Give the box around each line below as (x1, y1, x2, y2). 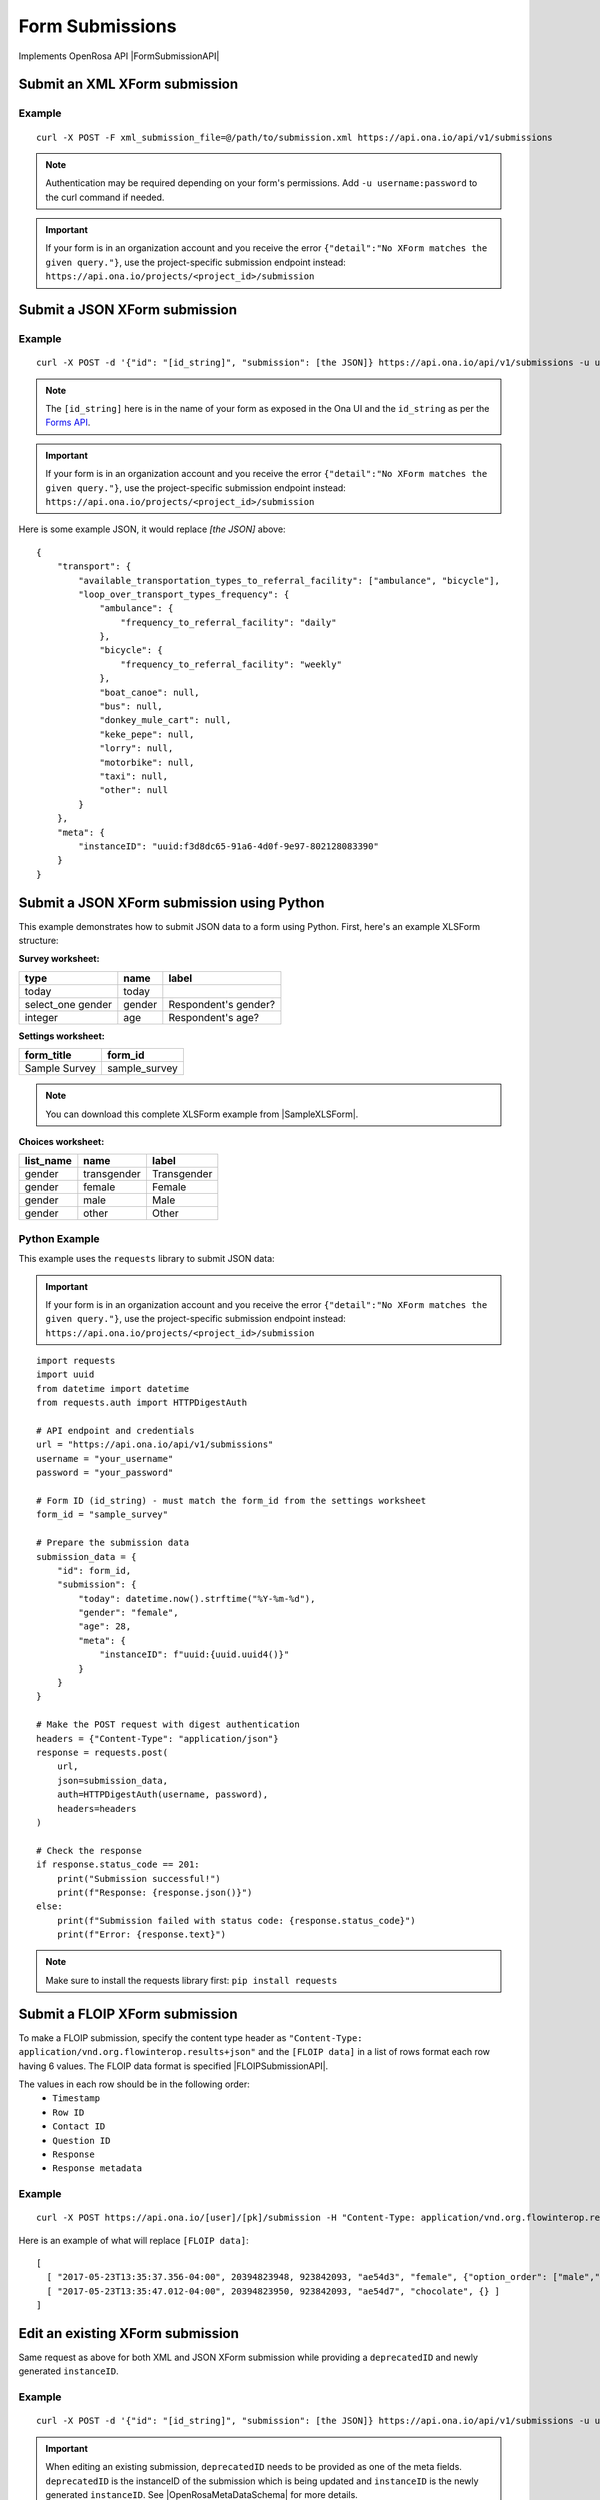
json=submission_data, (56, 1775, 169, 1786)
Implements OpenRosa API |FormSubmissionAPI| (18, 50, 220, 62)
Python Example (18, 1231, 100, 1245)
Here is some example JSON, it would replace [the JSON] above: (18, 523, 286, 535)
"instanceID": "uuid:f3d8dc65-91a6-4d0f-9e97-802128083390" (78, 840, 379, 852)
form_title (24, 1048, 72, 1062)
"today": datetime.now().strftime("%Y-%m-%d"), (78, 1593, 316, 1604)
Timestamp (52, 2093, 100, 2104)
